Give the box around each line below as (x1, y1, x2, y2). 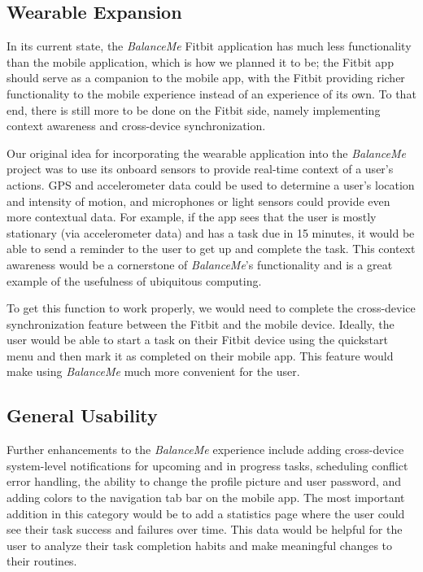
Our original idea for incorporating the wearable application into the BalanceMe (7, 144, 406, 161)
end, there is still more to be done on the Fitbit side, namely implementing (7, 101, 381, 118)
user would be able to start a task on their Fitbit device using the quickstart (7, 331, 388, 348)
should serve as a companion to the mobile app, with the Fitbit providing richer (7, 69, 405, 86)
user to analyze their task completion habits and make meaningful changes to (7, 536, 393, 553)
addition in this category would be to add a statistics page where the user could (7, 504, 405, 522)
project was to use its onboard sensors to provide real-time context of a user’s (7, 160, 394, 177)
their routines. (7, 552, 77, 570)
